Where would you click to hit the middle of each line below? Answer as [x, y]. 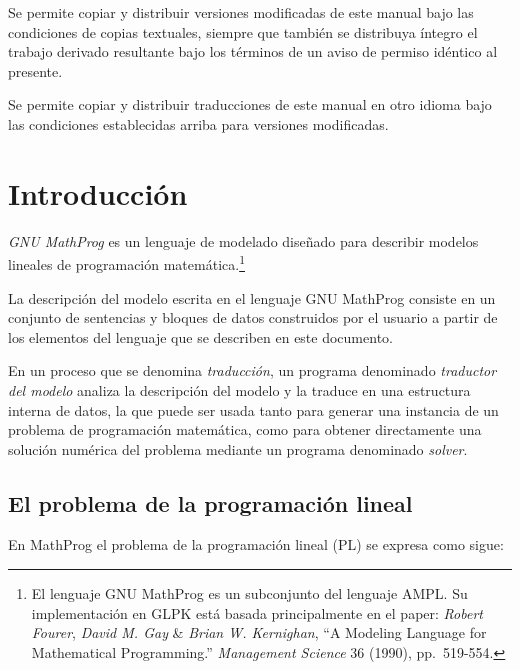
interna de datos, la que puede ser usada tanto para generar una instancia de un [253, 409]
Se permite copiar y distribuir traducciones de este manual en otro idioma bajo [250, 104]
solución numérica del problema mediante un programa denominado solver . [238, 448]
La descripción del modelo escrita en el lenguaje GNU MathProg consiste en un [252, 297]
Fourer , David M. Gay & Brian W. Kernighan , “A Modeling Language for [259, 632]
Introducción [98, 192]
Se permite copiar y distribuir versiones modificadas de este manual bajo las [241, 12]
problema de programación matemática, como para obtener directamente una [245, 429]
